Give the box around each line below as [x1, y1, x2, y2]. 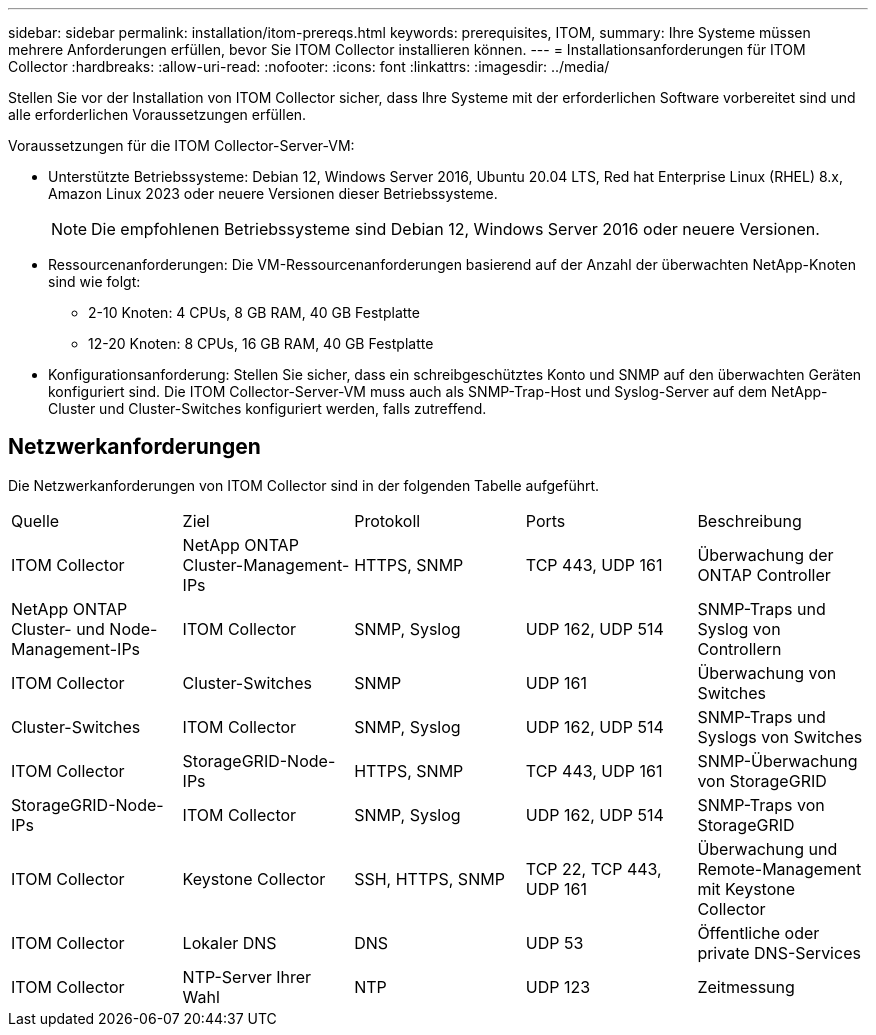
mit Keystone [697, 878, 796, 899]
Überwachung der [697, 544, 834, 565]
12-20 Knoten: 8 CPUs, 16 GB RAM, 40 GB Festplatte [88, 335, 434, 352]
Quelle [11, 510, 60, 531]
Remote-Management [697, 858, 862, 879]
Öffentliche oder [697, 922, 820, 943]
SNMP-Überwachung [697, 750, 858, 771]
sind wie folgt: [48, 273, 141, 290]
